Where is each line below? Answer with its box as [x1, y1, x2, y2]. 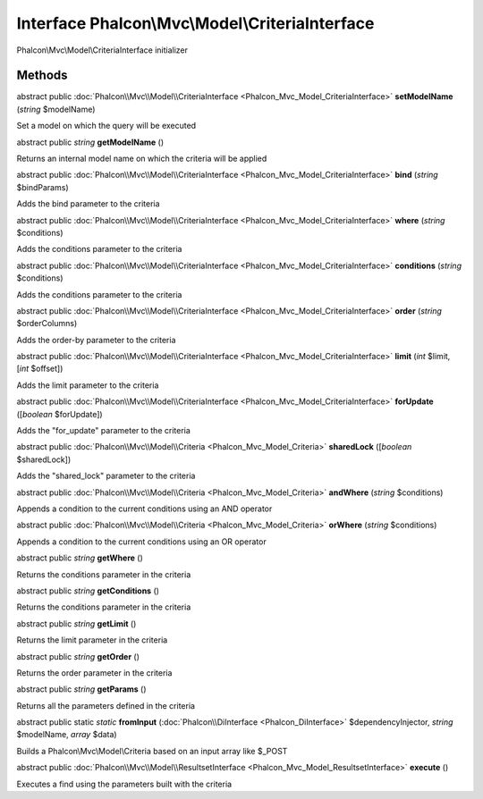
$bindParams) [16, 181, 69, 192]
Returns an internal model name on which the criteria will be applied [16, 153, 267, 164]
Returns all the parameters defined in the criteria [16, 700, 196, 711]
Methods [16, 68, 68, 83]
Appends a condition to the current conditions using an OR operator [16, 536, 267, 547]
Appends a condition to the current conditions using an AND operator [16, 503, 273, 514]
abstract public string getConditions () [16, 585, 160, 596]
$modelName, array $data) [16, 729, 117, 740]
